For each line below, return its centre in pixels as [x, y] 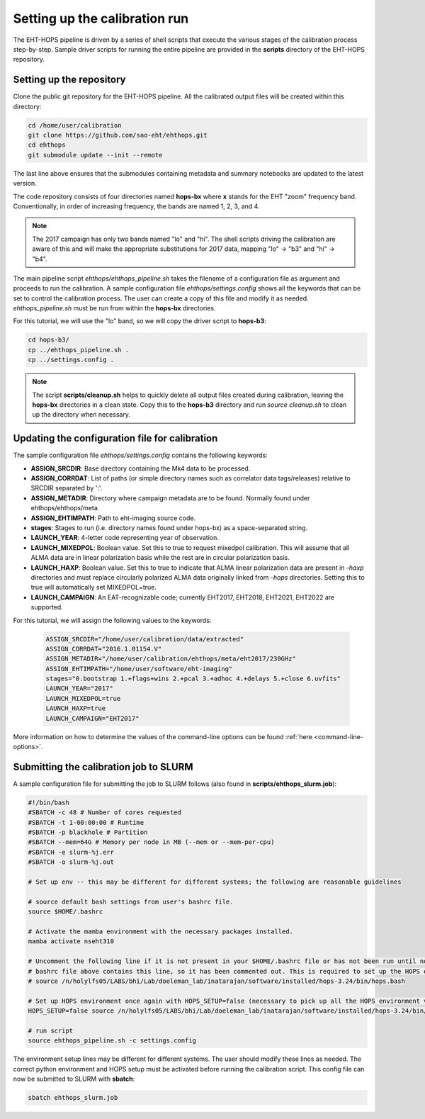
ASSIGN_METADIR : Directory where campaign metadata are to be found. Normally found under [170, 498]
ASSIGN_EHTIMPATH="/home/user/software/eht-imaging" [139, 669]
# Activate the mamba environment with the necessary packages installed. [161, 931]
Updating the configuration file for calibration [115, 438]
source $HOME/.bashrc [66, 912]
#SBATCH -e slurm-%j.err [71, 852]
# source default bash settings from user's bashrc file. [131, 901]
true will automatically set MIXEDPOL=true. [94, 587]
